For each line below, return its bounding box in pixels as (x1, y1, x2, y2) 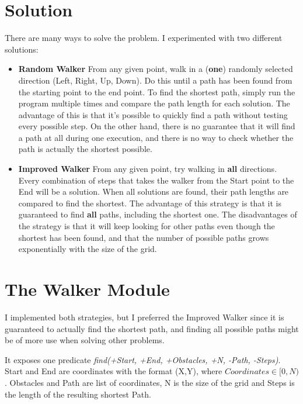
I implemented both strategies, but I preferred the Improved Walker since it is (5, 310, 284, 323)
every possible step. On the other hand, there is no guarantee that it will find (18, 120, 295, 132)
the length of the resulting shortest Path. (5, 388, 151, 400)
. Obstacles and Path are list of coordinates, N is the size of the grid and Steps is (5, 376, 295, 388)
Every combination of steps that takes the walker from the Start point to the (18, 174, 294, 186)
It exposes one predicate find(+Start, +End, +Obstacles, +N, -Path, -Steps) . (5, 353, 281, 365)
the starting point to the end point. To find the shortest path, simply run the (18, 85, 295, 98)
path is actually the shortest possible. (18, 143, 152, 155)
